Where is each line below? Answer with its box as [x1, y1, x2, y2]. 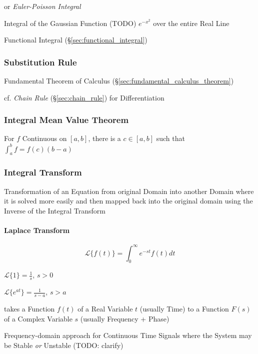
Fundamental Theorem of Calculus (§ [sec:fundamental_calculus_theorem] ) [4, 75, 234, 85]
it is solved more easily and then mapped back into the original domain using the [4, 195, 253, 206]
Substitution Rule [4, 55, 77, 68]
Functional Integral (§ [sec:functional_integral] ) [4, 34, 147, 45]
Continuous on [22, 133, 67, 143]
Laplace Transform [4, 224, 70, 235]
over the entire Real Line [153, 17, 229, 28]
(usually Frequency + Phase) [80, 313, 169, 323]
